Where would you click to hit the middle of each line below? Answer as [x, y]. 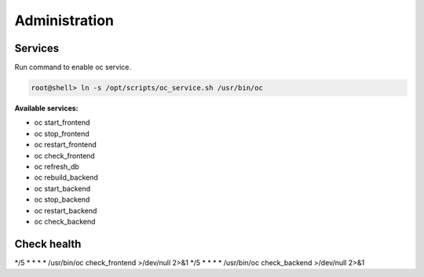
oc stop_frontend [62, 133]
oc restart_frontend [66, 144]
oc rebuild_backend [66, 177]
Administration [64, 20]
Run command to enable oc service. [73, 67]
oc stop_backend [62, 199]
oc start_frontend [62, 122]
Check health [48, 244]
